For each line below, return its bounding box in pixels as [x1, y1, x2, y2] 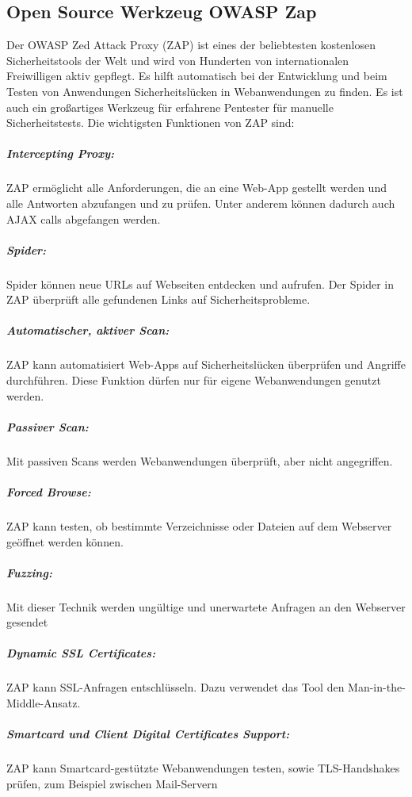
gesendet [6, 614, 48, 630]
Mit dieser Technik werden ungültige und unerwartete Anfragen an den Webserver [6, 598, 406, 615]
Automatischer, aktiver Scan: [6, 322, 170, 339]
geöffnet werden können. [6, 533, 124, 550]
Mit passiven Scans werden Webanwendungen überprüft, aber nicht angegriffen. [6, 452, 393, 469]
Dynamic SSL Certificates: [6, 645, 156, 661]
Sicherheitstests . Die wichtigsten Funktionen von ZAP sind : [6, 114, 295, 131]
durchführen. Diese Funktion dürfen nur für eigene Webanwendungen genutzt [6, 372, 381, 389]
